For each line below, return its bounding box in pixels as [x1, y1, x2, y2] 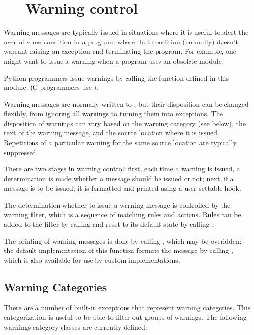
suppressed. [4, 147, 38, 157]
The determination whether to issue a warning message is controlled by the [4, 200, 231, 210]
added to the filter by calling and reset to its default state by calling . [4, 219, 214, 229]
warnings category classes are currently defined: [4, 321, 147, 332]
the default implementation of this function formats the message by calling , [4, 245, 233, 255]
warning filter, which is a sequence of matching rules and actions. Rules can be [4, 209, 241, 219]
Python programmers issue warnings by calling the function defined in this [4, 72, 229, 83]
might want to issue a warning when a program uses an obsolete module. [4, 55, 223, 66]
